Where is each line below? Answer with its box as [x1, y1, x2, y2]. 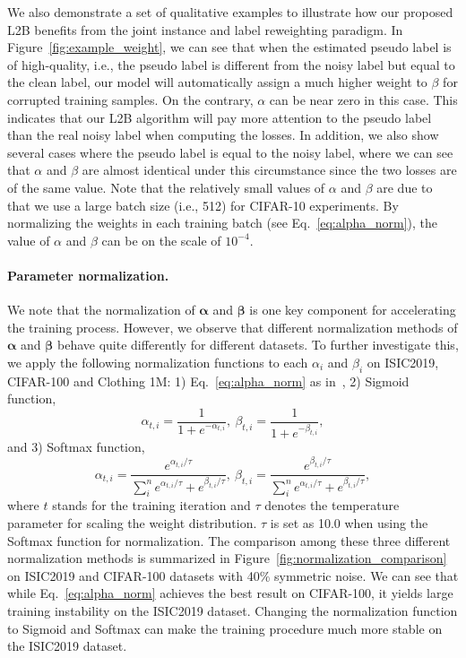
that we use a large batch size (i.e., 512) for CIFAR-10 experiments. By [7, 195, 399, 214]
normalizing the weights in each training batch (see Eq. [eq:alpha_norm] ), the [7, 213, 438, 232]
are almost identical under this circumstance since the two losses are [82, 160, 457, 179]
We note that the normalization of [7, 300, 195, 319]
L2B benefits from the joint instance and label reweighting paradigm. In [7, 20, 403, 39]
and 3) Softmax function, [7, 437, 145, 456]
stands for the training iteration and [52, 496, 251, 515]
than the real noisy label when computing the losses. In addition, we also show [7, 126, 439, 144]
